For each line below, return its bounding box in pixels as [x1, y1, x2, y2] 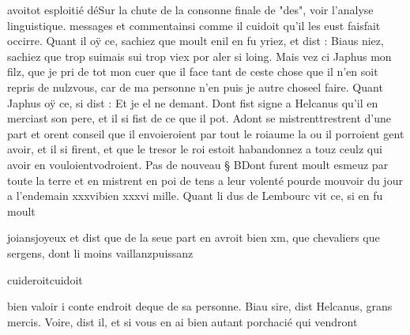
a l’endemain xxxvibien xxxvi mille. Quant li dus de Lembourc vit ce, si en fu [7, 187, 383, 204]
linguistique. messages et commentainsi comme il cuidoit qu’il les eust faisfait [7, 17, 381, 33]
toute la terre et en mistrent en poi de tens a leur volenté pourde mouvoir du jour [7, 171, 403, 188]
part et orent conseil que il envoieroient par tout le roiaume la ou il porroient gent [7, 125, 404, 141]
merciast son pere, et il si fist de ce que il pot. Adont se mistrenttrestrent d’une [7, 110, 392, 126]
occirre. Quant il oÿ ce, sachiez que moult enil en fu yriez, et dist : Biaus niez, [7, 32, 384, 49]
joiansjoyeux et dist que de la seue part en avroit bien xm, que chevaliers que [7, 229, 380, 246]
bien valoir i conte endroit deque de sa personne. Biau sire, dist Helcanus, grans [7, 298, 393, 314]
